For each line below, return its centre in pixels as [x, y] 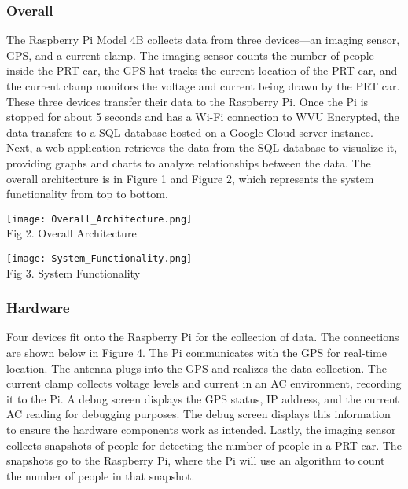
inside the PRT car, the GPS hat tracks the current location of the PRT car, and [202, 70]
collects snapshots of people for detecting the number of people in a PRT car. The [204, 445]
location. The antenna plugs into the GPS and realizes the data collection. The [197, 368]
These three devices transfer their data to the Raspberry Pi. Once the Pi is [187, 101]
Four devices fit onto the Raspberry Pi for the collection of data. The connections [203, 337]
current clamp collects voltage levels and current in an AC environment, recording [204, 383]
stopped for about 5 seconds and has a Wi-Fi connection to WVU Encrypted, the [203, 117]
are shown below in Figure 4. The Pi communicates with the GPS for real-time [197, 353]
